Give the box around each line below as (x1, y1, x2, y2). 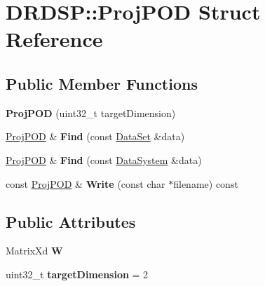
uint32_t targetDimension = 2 (6, 266, 149, 281)
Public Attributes (6, 210, 136, 232)
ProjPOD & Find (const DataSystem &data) (6, 152, 202, 167)
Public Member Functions (6, 72, 198, 94)
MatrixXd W (6, 243, 63, 258)
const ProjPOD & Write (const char (6, 176, 165, 191)
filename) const (173, 176, 238, 191)
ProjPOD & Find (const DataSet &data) (6, 129, 185, 144)
